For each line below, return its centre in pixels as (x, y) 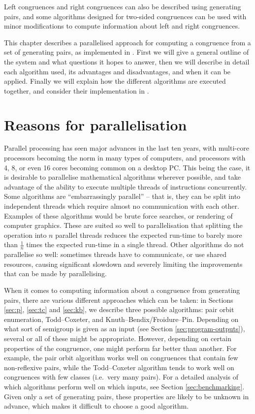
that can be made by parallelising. (55, 273)
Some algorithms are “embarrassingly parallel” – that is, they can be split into (122, 196)
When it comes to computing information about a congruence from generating (122, 290)
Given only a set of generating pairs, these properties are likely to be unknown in (127, 396)
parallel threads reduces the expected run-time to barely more (149, 235)
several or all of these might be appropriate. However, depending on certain (118, 338)
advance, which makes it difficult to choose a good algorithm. (96, 406)
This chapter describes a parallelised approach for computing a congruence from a (127, 42)
